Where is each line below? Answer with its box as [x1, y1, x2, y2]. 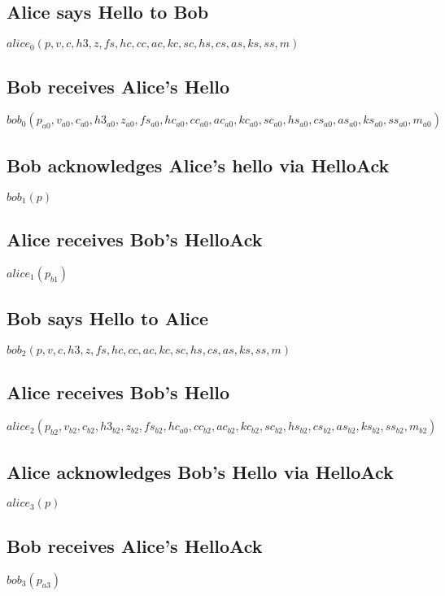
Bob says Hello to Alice [7, 306, 209, 331]
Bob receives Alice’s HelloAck [7, 533, 263, 558]
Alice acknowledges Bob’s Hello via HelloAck [7, 459, 394, 484]
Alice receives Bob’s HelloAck [7, 227, 263, 251]
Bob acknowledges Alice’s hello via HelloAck [7, 152, 390, 177]
